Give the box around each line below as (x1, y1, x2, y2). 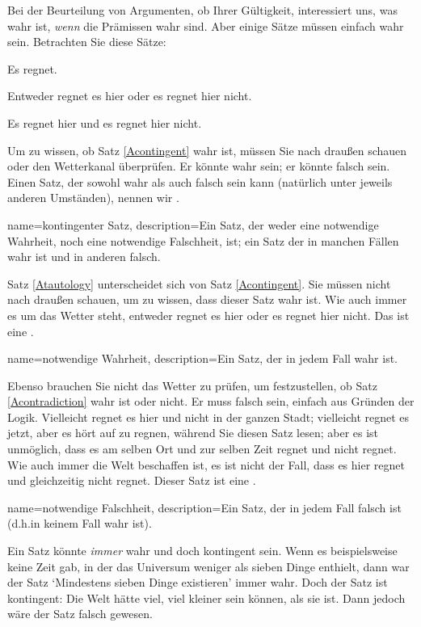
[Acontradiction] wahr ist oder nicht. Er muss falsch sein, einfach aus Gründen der (7, 393, 415, 410)
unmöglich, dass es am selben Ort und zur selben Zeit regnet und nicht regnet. (7, 440, 397, 457)
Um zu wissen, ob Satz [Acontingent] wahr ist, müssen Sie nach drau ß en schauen (7, 141, 407, 158)
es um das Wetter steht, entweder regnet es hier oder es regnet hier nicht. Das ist (7, 306, 410, 323)
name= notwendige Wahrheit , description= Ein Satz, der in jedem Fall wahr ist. (7, 350, 398, 367)
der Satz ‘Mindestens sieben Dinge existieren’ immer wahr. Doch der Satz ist (7, 574, 388, 591)
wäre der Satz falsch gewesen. (7, 605, 153, 622)
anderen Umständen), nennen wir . (7, 189, 179, 206)
